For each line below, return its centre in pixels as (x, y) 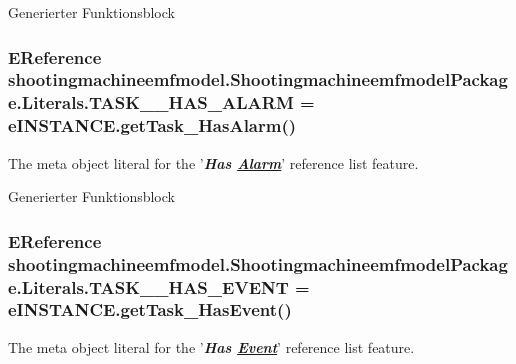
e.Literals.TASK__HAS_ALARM (151, 102)
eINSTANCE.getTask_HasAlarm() (152, 125)
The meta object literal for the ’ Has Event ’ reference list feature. (211, 346)
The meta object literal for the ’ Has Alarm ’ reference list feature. (213, 162)
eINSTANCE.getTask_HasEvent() (150, 309)
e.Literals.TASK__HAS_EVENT (148, 286)
